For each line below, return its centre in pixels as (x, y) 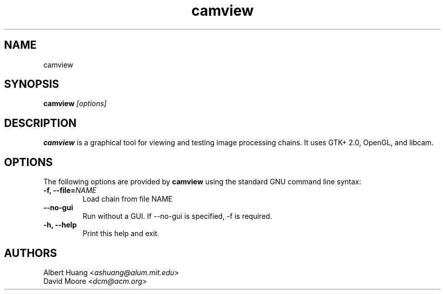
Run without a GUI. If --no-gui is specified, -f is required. (177, 216)
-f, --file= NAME (70, 190)
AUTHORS (31, 253)
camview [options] (75, 104)
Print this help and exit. (121, 234)
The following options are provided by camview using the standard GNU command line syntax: (202, 182)
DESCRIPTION (40, 123)
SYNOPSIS (32, 84)
